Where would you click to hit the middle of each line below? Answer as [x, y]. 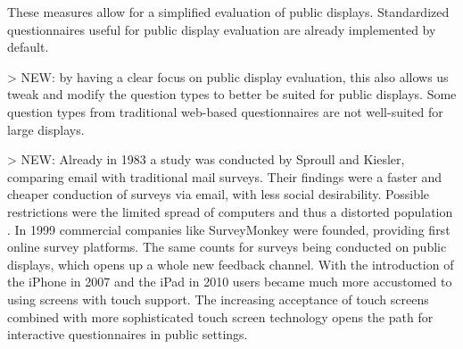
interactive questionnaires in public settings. [128, 334]
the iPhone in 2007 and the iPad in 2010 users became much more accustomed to [230, 282]
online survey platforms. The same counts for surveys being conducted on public [227, 247]
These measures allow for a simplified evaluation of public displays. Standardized [228, 12]
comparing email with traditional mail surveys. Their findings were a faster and [225, 176]
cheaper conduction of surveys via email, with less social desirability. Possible [219, 194]
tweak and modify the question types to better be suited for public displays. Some [232, 94]
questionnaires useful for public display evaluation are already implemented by [222, 29]
